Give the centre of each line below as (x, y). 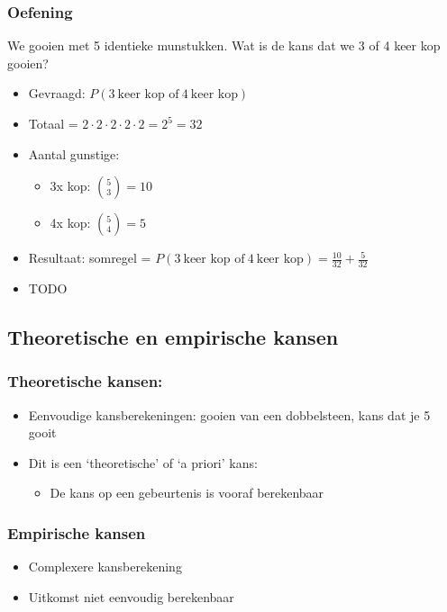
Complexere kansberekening (105, 567)
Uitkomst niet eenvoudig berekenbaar (131, 596)
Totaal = (53, 123)
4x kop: (70, 223)
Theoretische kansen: (85, 381)
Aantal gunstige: (74, 153)
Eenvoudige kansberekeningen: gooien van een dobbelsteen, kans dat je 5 (229, 414)
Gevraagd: (57, 93)
